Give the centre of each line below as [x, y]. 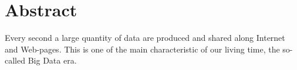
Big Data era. [52, 60]
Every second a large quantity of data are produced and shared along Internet [145, 38]
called [15, 60]
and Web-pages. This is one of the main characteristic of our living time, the [142, 49]
